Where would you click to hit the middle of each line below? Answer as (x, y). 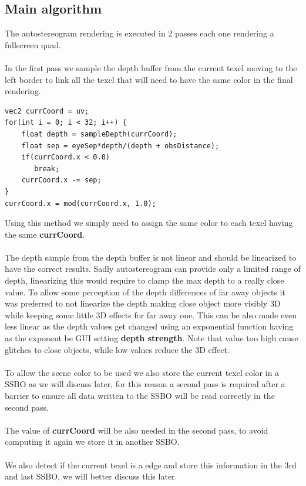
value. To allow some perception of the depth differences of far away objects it (145, 292)
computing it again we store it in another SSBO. (92, 442)
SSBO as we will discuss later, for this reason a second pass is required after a (145, 384)
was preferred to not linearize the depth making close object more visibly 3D (143, 303)
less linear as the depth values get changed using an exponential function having (149, 326)
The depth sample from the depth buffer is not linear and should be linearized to (151, 257)
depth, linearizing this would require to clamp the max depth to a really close (144, 280)
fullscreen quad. (33, 44)
